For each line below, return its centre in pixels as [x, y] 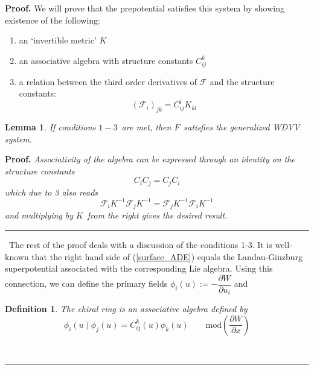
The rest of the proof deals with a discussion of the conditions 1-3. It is [140, 244]
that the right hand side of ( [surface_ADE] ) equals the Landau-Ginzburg [167, 256]
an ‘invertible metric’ [58, 40]
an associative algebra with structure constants [106, 60]
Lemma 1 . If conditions [50, 127]
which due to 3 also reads [52, 192]
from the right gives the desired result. [157, 215]
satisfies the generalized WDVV [242, 127]
